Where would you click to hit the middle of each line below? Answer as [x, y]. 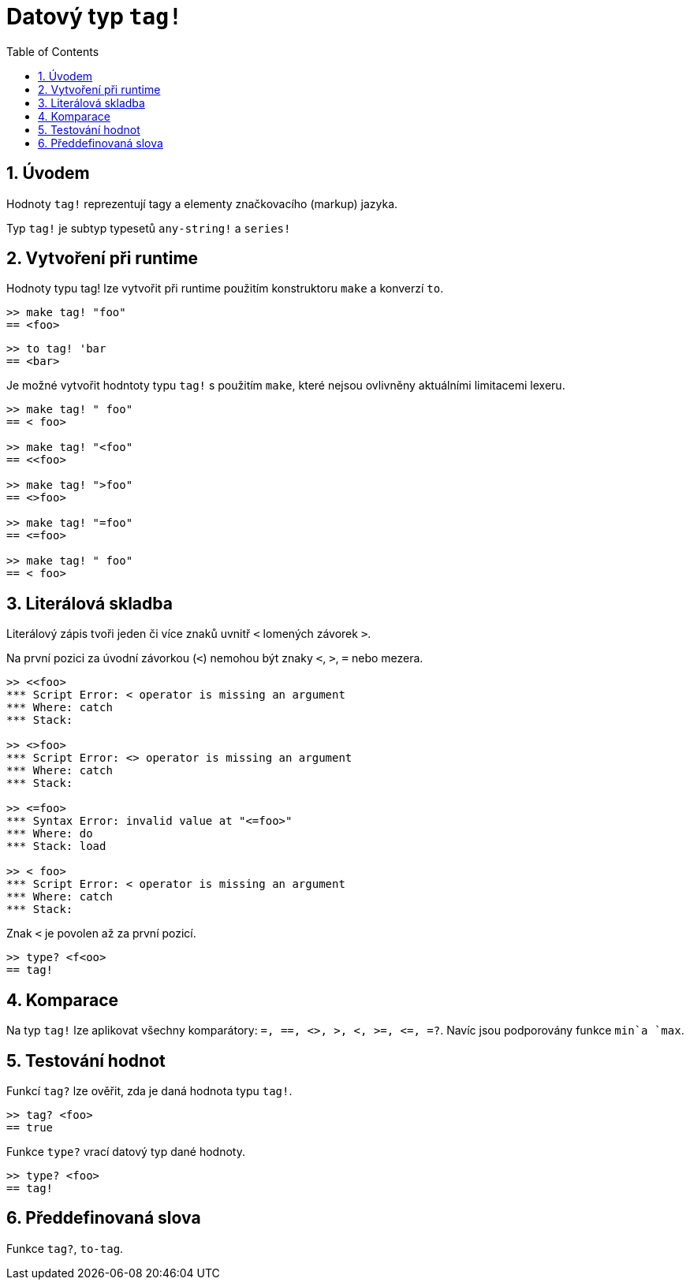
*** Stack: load [56, 846]
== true [30, 1127]
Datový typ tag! [94, 17]
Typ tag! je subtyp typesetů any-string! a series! [149, 228]
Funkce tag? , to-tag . [65, 1248]
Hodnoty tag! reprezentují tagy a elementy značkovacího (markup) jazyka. [202, 203]
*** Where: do [50, 834]
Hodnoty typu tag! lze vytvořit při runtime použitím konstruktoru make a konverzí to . [225, 289]
